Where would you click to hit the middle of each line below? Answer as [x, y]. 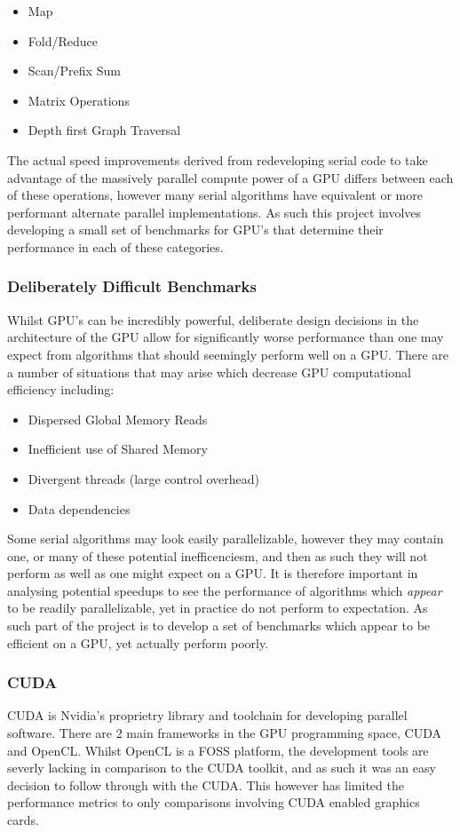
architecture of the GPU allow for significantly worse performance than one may [226, 337]
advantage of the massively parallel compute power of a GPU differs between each [230, 177]
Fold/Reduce [63, 40]
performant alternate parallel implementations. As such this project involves [214, 212]
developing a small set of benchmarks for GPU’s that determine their [195, 230]
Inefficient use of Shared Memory [118, 449]
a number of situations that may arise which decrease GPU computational [209, 372]
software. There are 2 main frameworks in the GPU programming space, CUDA [225, 733]
